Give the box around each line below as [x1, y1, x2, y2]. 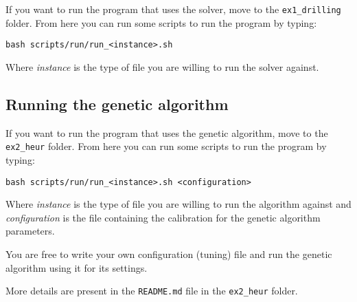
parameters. [5, 224, 55, 238]
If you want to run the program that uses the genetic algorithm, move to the [5, 125, 328, 140]
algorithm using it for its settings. [5, 260, 148, 274]
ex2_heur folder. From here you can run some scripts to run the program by [5, 139, 327, 153]
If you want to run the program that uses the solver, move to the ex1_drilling [5, 2, 341, 16]
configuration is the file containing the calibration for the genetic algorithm [5, 210, 321, 224]
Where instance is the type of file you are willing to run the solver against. [5, 59, 319, 74]
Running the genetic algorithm [5, 93, 229, 114]
